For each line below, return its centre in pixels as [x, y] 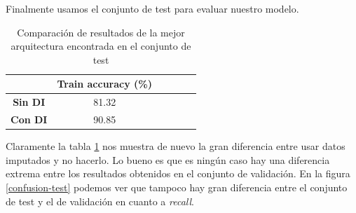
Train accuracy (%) [105, 84]
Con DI [29, 119]
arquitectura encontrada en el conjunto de [101, 46]
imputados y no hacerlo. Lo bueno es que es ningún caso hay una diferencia [168, 159]
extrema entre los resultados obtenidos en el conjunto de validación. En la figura [178, 173]
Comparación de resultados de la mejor [101, 32]
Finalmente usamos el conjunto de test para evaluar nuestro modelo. [152, 8]
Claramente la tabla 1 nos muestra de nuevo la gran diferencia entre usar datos [176, 146]
